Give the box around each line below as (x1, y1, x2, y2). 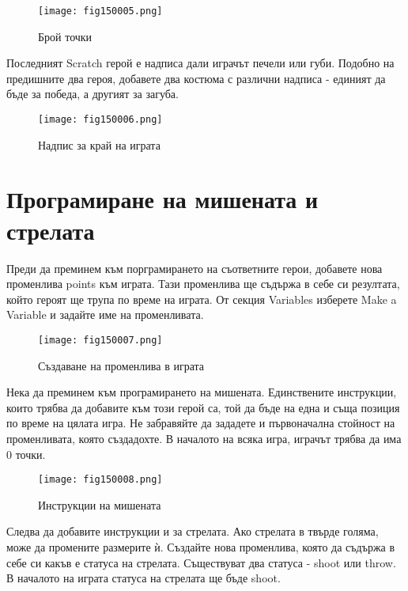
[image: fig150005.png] (38, 6, 163, 17)
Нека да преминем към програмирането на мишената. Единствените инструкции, (6, 384, 397, 400)
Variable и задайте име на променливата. (6, 306, 204, 323)
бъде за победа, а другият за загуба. (6, 85, 179, 102)
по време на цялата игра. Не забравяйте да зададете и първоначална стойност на (6, 415, 395, 431)
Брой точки (38, 28, 93, 44)
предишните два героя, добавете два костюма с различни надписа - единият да (6, 70, 386, 86)
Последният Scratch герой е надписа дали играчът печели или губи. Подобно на (6, 55, 395, 71)
